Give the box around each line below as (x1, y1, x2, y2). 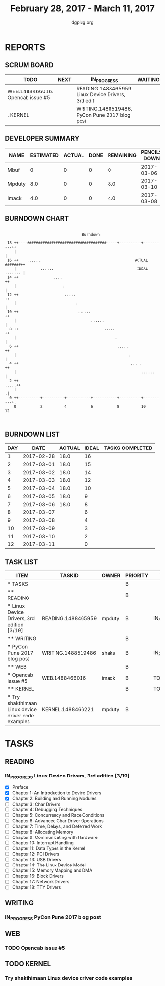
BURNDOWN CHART (5, 214, 69, 223)
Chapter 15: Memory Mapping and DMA (12, 867, 93, 873)
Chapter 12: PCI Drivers (12, 851, 60, 857)
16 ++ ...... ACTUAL (7, 258, 148, 263)
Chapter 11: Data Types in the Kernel (12, 845, 86, 851)
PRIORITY (125, 572, 149, 579)
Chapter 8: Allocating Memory (12, 829, 74, 835)
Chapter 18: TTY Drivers (12, 884, 61, 890)
